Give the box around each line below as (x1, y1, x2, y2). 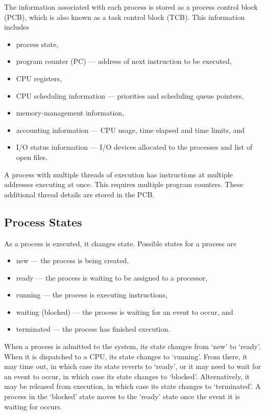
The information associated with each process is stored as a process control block (4, 2, 258, 12)
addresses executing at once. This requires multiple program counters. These (4, 179, 244, 190)
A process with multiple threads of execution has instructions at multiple (4, 169, 233, 179)
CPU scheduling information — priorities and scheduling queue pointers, (16, 90, 244, 101)
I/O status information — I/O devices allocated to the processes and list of (16, 142, 252, 152)
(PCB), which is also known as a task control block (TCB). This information (4, 11, 245, 22)
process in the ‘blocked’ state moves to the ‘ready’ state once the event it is (4, 391, 240, 402)
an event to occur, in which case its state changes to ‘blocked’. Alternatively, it (4, 371, 250, 381)
